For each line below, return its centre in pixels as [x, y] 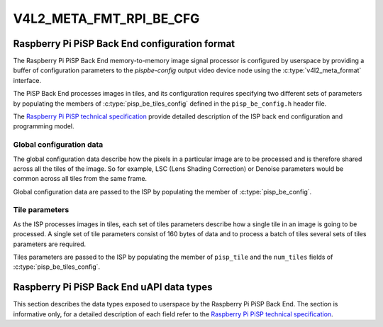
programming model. [44, 126]
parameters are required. [50, 244]
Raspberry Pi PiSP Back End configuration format [124, 44]
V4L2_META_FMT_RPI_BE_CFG [106, 18]
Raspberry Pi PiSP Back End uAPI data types [113, 287]
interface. [27, 80]
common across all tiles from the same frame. [80, 179]
